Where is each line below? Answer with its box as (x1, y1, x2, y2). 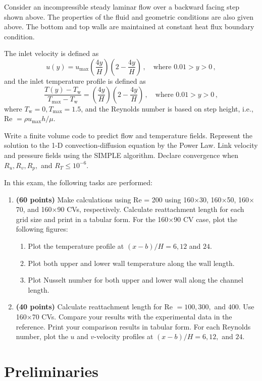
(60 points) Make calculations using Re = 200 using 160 (16, 194, 194, 204)
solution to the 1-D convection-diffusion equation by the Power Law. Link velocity (4, 140, 258, 150)
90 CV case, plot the (174, 213, 237, 224)
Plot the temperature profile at (28, 240, 124, 251)
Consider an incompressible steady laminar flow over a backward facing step (4, 2, 240, 12)
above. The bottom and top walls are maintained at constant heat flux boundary (4, 21, 254, 32)
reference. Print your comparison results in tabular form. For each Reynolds (16, 321, 251, 332)
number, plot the (16, 331, 68, 342)
